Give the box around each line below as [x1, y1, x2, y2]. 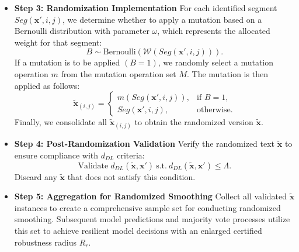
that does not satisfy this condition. [67, 170, 196, 182]
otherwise [197, 105, 231, 114]
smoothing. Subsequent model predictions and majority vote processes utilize [14, 213, 290, 225]
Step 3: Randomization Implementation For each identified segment [14, 2, 277, 13]
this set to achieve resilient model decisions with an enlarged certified [14, 224, 262, 236]
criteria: [117, 149, 145, 161]
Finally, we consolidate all [14, 116, 107, 128]
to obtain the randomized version [134, 116, 253, 128]
